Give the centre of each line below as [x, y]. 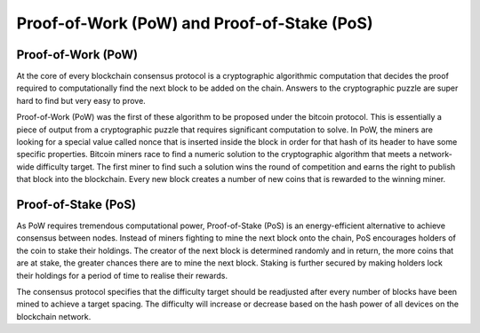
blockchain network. [54, 316]
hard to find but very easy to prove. [81, 100]
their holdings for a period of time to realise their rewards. [122, 275]
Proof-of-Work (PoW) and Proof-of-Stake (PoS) [195, 23]
